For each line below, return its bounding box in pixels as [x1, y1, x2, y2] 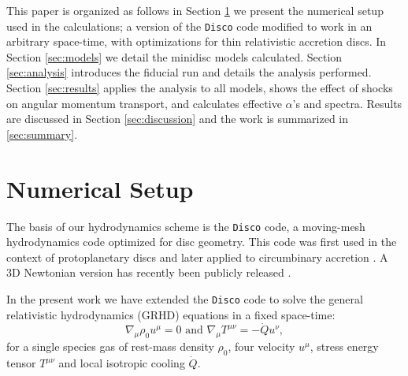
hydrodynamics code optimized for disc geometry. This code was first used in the [6, 233, 397, 250]
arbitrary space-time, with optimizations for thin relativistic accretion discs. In [6, 33, 387, 50]
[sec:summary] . [6, 125, 78, 142]
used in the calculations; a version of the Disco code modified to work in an [6, 17, 373, 34]
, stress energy [310, 338, 379, 355]
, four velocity [228, 338, 295, 355]
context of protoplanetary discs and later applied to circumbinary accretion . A [6, 248, 388, 265]
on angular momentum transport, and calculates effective [6, 95, 282, 111]
